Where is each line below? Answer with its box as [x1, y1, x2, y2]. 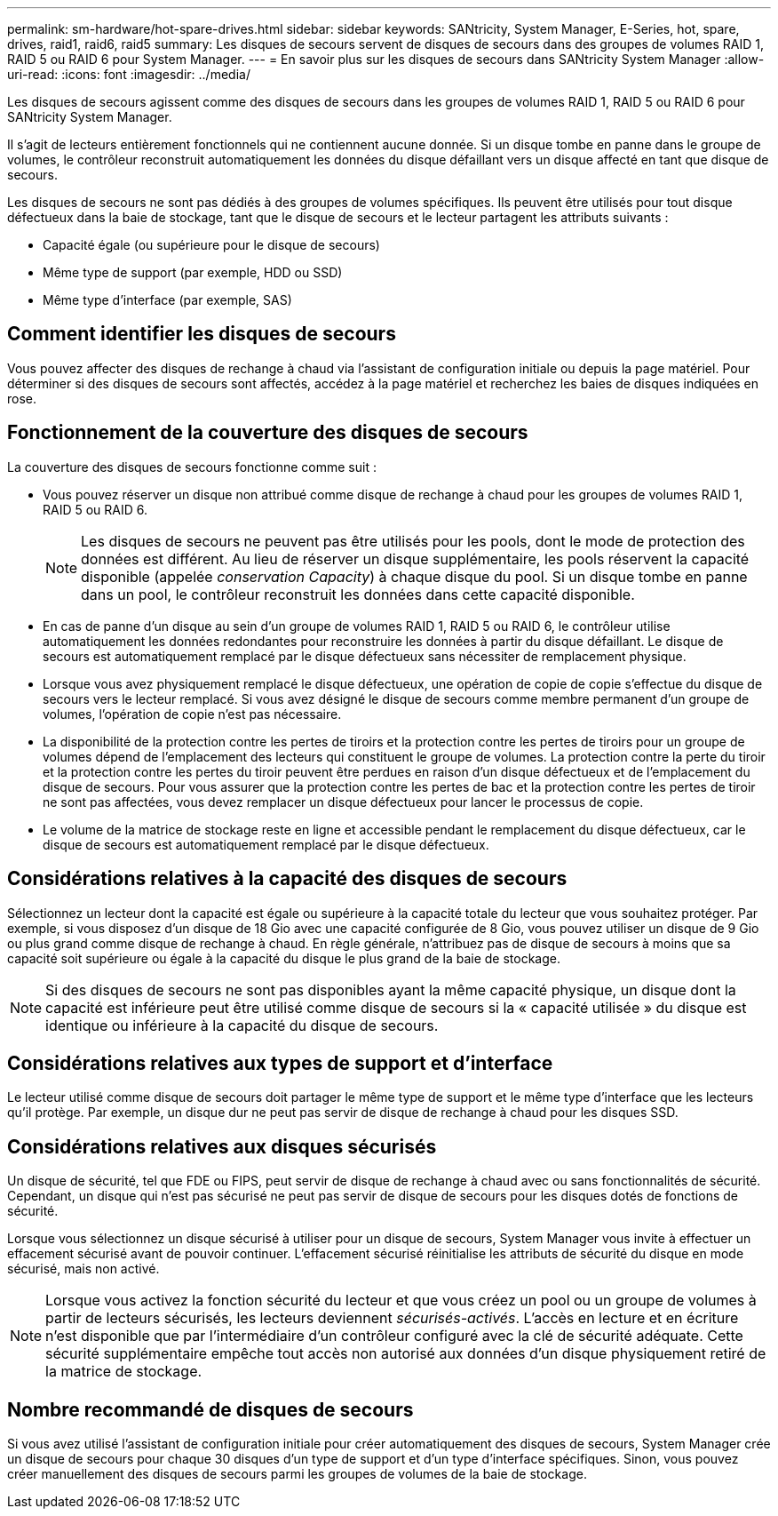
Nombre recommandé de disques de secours [7, 1398, 414, 1421]
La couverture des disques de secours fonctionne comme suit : [7, 459, 377, 475]
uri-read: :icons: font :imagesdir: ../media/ [7, 67, 250, 82]
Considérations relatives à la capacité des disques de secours [7, 867, 568, 890]
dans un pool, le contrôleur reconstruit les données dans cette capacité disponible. [81, 585, 635, 603]
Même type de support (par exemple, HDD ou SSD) [43, 265, 343, 280]
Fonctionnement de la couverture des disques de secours [7, 421, 528, 444]
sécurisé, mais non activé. [7, 1261, 160, 1277]
